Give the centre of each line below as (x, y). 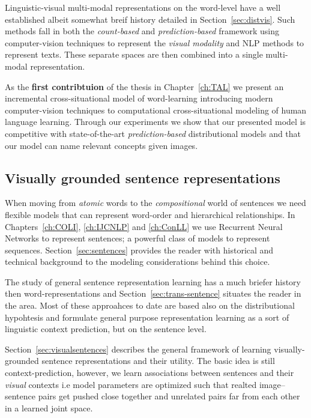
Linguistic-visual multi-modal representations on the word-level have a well (143, 7)
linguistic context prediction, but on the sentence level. (106, 329)
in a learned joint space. (49, 407)
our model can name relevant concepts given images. (101, 145)
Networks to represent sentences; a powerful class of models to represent (137, 238)
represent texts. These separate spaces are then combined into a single (134, 54)
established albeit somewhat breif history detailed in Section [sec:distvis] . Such (150, 19)
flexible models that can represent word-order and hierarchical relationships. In (150, 214)
